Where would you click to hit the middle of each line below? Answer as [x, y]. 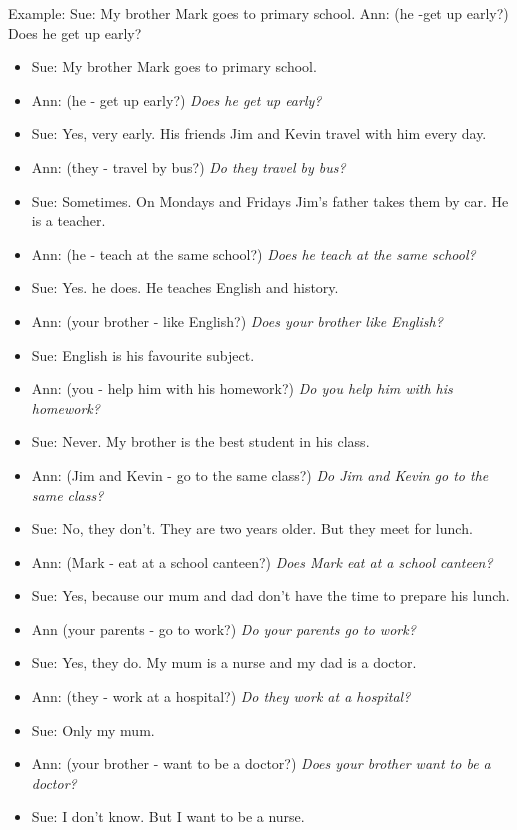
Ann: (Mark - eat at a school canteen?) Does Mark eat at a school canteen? [262, 561]
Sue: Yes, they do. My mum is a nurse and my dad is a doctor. [224, 662]
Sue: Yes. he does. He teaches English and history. [185, 287]
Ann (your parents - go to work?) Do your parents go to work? [223, 628]
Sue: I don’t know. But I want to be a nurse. [168, 816]
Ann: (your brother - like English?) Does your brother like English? [237, 320]
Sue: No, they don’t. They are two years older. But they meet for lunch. [252, 528]
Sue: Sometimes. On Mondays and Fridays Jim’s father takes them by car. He [270, 200]
